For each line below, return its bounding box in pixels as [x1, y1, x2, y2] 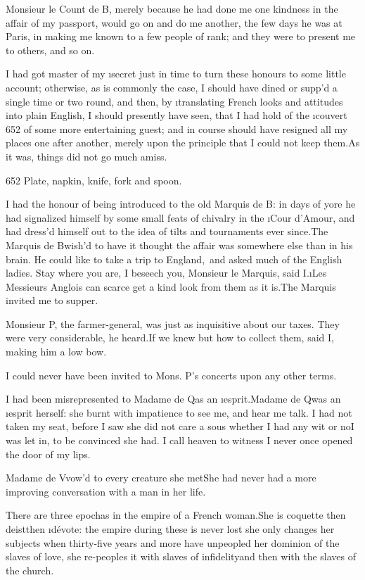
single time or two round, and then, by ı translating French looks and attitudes [6, 94, 343, 108]
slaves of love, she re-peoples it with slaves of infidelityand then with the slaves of [6, 549, 356, 564]
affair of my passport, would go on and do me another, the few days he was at [6, 15, 342, 30]
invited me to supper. [6, 293, 98, 308]
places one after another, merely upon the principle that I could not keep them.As [6, 135, 360, 150]
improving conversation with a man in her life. [6, 484, 206, 498]
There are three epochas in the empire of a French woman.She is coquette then [6, 507, 346, 522]
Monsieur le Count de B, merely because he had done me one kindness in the [6, 1, 338, 15]
